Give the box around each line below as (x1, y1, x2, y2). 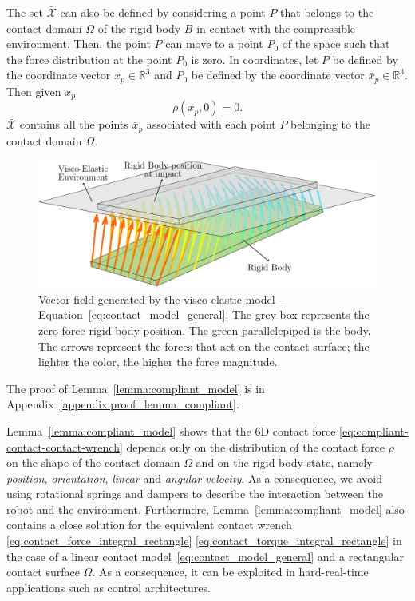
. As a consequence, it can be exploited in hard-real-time (92, 563, 369, 580)
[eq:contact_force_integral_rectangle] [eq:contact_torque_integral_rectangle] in (6, 532, 402, 549)
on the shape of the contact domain (6, 454, 180, 471)
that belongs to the (280, 4, 374, 20)
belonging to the (290, 116, 371, 133)
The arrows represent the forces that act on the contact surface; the (38, 337, 370, 354)
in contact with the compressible (196, 19, 356, 36)
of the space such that (282, 35, 390, 52)
